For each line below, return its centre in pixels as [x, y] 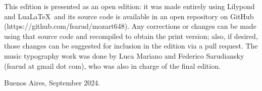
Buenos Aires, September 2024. [52, 83]
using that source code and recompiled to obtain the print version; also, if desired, [131, 36]
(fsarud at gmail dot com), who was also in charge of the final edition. [112, 65]
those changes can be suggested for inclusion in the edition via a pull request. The [131, 46]
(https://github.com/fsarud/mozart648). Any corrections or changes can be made [130, 26]
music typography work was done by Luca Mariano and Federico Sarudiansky [124, 55]
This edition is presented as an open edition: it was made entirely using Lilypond [129, 6]
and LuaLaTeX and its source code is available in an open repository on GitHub [129, 16]
